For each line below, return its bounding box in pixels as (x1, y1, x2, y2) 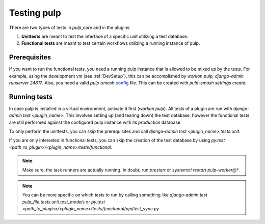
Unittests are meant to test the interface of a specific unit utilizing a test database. (21, 33, 188, 39)
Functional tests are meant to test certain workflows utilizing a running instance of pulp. (21, 40, 200, 46)
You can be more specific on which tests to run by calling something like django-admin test (22, 192, 208, 198)
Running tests (9, 92, 53, 101)
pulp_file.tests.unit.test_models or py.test (22, 199, 105, 205)
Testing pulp (9, 7, 61, 18)
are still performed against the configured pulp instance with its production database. (9, 119, 182, 125)
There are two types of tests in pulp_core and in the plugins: (9, 25, 131, 30)
